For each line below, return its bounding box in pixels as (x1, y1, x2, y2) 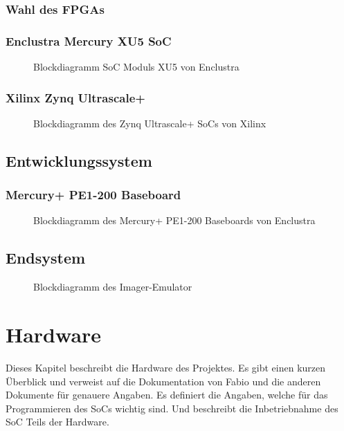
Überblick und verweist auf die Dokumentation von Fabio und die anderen (6, 374, 321, 388)
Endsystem (6, 247, 86, 268)
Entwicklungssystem (6, 149, 152, 171)
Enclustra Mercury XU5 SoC (6, 32, 172, 49)
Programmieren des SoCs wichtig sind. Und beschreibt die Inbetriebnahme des (6, 401, 338, 415)
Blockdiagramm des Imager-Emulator (33, 279, 192, 294)
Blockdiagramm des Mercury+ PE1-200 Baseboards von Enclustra (33, 213, 316, 228)
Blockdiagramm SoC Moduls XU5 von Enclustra (33, 59, 239, 74)
